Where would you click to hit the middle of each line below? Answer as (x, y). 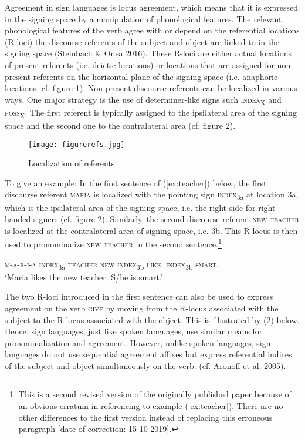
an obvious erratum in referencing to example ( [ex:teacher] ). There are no (151, 406)
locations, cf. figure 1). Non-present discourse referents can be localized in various (151, 88)
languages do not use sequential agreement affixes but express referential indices (148, 354)
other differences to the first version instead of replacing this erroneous (145, 417)
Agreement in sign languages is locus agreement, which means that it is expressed (151, 7)
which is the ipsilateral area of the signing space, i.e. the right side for (130, 207)
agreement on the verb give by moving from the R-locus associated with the (142, 308)
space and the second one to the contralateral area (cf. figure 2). (120, 125)
